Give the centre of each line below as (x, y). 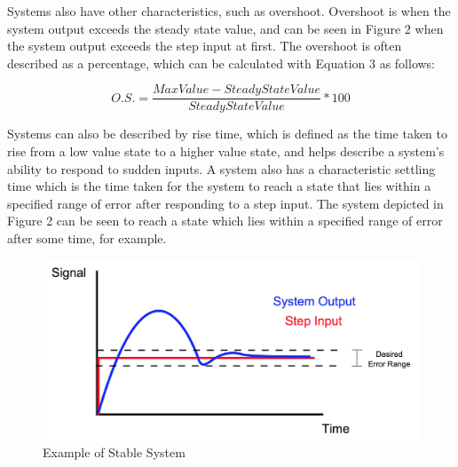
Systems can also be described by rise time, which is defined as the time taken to (227, 134)
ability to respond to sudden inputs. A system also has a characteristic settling (221, 168)
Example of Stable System (114, 452)
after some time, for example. (87, 238)
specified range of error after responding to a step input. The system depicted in (225, 203)
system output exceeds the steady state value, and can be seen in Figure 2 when (225, 28)
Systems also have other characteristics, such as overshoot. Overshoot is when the (229, 11)
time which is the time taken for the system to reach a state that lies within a (219, 186)
